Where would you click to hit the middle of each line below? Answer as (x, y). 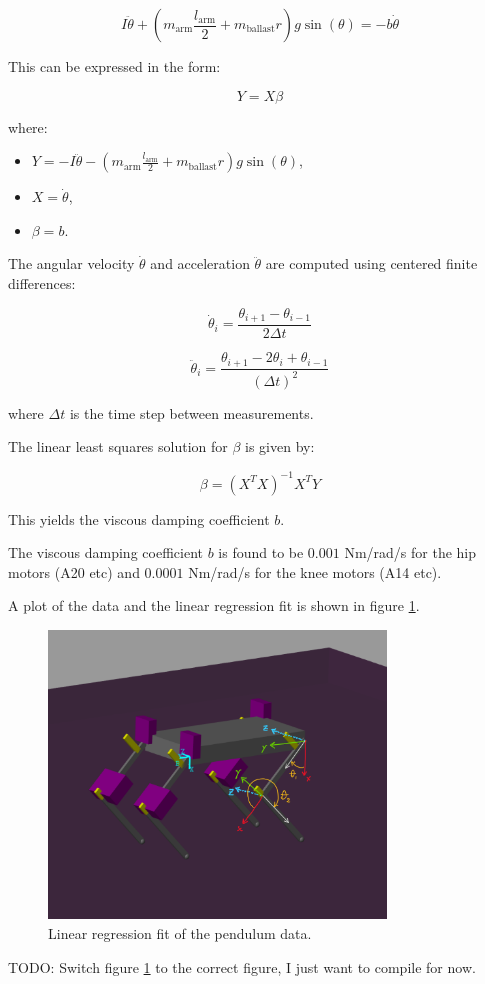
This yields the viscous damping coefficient (139, 518)
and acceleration (200, 263)
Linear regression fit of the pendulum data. (180, 933)
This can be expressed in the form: (114, 66)
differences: (42, 282)
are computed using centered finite (371, 263)
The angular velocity (71, 263)
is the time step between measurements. (191, 412)
